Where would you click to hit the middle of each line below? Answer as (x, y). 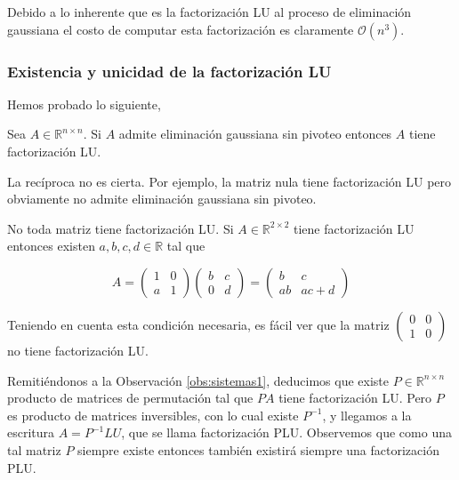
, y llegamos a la (367, 415)
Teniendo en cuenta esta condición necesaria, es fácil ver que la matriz (198, 324)
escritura (31, 432)
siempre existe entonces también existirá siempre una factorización (258, 449)
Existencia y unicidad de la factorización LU (169, 71)
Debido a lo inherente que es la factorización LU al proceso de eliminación (209, 12)
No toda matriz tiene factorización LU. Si (121, 228)
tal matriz (34, 449)
